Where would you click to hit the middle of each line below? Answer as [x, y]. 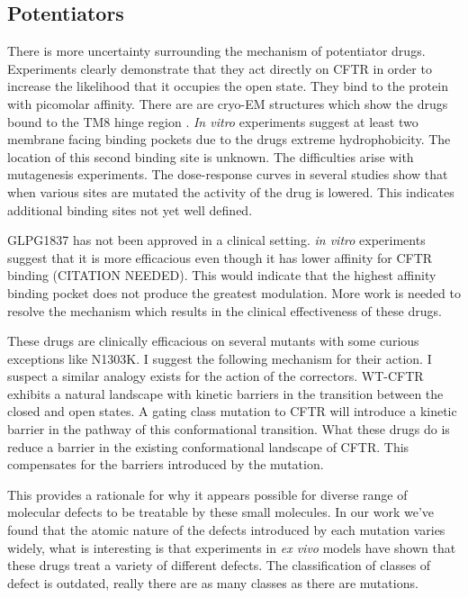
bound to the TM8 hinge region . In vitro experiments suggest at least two [213, 121]
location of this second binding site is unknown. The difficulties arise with [211, 156]
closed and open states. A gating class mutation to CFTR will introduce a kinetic [232, 411]
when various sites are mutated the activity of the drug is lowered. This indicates [231, 191]
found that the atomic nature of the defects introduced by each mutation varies [226, 530]
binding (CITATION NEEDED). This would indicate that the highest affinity [222, 275]
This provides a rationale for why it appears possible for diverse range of [207, 494]
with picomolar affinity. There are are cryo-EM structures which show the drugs [228, 103]
